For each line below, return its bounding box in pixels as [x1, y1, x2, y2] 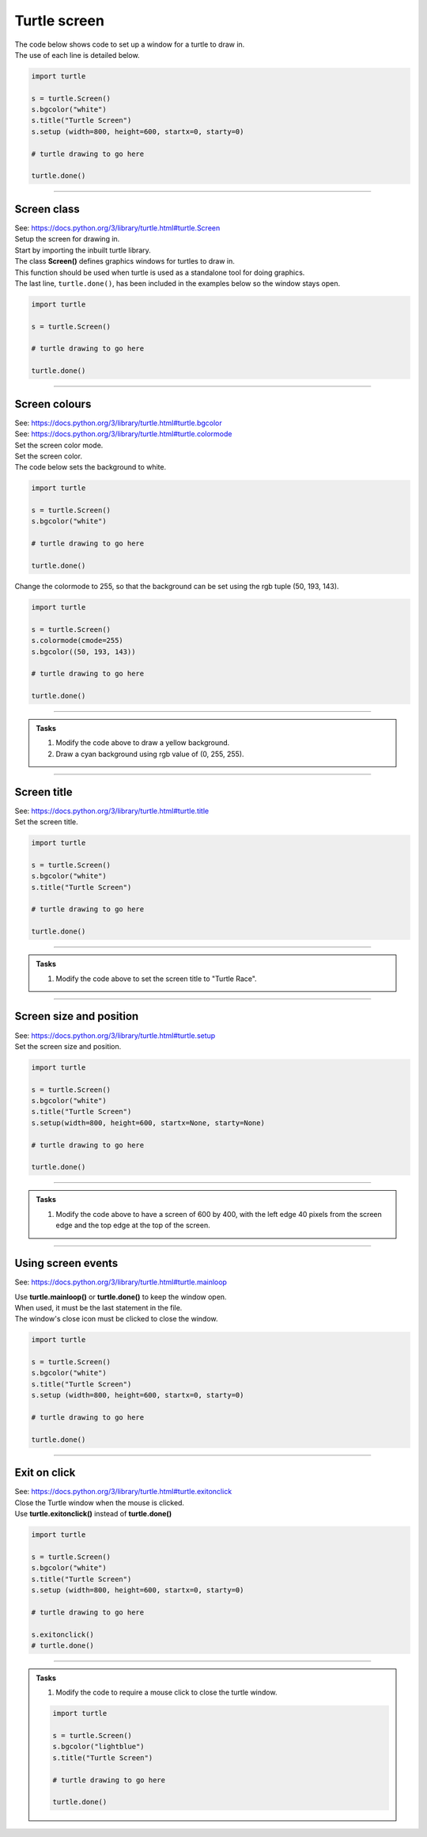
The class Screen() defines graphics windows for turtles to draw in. [14, 257, 235, 266]
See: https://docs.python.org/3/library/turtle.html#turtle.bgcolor [14, 418, 222, 428]
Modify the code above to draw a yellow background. [55, 738, 230, 747]
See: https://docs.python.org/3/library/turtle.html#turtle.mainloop [14, 1277, 227, 1287]
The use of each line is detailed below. [14, 50, 140, 59]
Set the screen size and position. [14, 1041, 122, 1051]
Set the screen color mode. [14, 440, 104, 450]
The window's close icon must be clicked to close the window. [14, 1314, 218, 1324]
